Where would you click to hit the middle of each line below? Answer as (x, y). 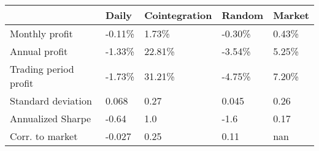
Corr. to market (44, 136)
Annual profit (39, 51)
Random (243, 15)
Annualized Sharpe (51, 118)
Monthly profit (41, 33)
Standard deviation (51, 101)
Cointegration (178, 15)
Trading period (42, 69)
